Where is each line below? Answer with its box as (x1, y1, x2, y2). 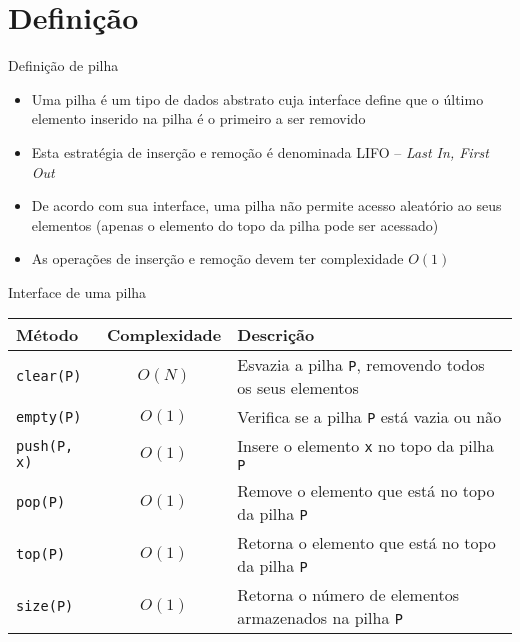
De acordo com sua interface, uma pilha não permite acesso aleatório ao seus (31, 195, 502, 216)
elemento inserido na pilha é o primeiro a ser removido (31, 108, 366, 129)
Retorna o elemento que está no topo (237, 531, 496, 555)
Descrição (237, 323, 315, 347)
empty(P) (16, 408, 82, 425)
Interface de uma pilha (8, 281, 147, 302)
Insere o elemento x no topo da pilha (237, 434, 495, 458)
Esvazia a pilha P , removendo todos (237, 353, 485, 377)
